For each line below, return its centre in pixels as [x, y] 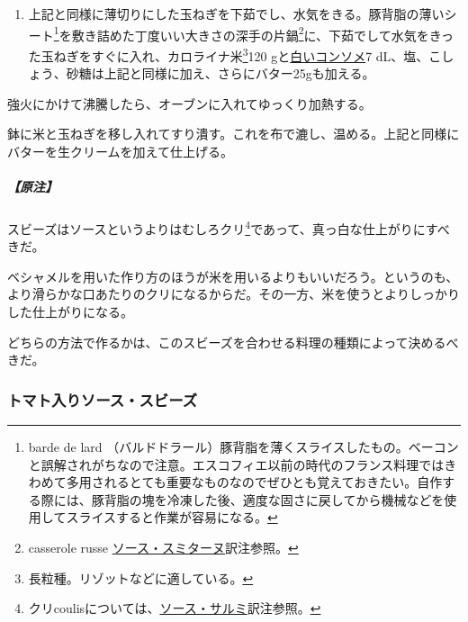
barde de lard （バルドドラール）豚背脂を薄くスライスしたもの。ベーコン [243, 447]
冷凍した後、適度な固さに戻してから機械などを [306, 499]
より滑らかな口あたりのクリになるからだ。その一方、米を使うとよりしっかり [234, 294]
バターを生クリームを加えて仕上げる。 [120, 151]
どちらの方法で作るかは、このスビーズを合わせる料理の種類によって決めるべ [233, 342]
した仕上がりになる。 [70, 312]
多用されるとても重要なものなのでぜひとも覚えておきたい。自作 [254, 482]
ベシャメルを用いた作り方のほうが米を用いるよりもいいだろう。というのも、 [233, 276]
